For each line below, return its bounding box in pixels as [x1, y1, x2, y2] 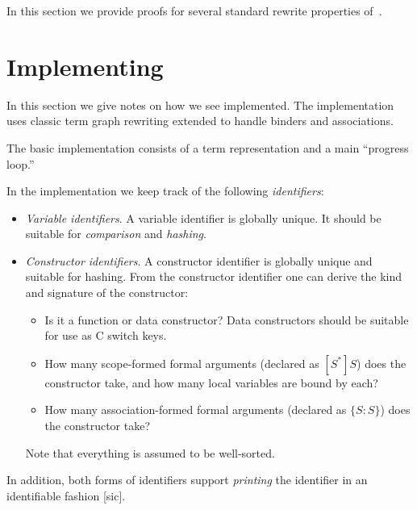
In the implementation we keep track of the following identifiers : [6, 182, 324, 199]
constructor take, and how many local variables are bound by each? [44, 374, 378, 391]
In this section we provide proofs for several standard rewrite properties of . [6, 2, 382, 19]
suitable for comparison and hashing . [25, 225, 206, 242]
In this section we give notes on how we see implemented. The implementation [6, 96, 394, 113]
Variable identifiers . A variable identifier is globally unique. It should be [25, 209, 382, 226]
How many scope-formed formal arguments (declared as [44, 354, 319, 371]
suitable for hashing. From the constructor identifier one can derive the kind [25, 268, 402, 285]
